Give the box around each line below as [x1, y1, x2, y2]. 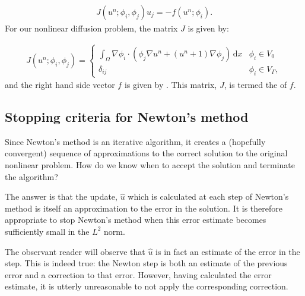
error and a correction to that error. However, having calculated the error [5, 268, 272, 281]
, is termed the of [224, 78, 287, 91]
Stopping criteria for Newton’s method [5, 108, 249, 126]
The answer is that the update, [5, 190, 117, 203]
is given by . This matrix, [124, 78, 217, 91]
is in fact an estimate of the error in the [155, 245, 300, 257]
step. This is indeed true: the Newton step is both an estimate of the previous [5, 257, 288, 269]
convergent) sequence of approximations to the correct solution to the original [5, 147, 288, 159]
